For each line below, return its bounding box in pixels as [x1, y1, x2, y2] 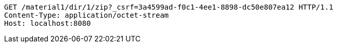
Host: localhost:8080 [4, 19, 91, 27]
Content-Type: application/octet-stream [4, 11, 169, 19]
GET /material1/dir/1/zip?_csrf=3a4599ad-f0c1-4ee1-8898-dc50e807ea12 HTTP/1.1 [4, 3, 333, 11]
